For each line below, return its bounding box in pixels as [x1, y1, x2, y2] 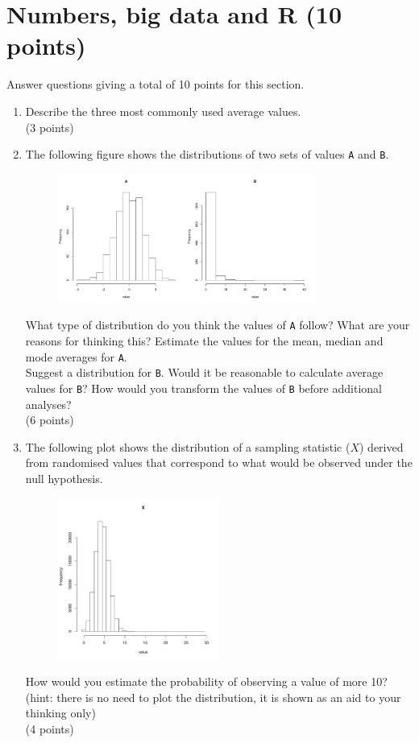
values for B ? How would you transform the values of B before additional [25, 379, 382, 396]
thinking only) [25, 704, 96, 721]
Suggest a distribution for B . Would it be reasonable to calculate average [25, 364, 384, 381]
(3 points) [25, 118, 74, 135]
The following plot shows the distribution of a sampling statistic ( [25, 438, 351, 455]
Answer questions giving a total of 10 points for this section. [6, 76, 305, 93]
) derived [359, 438, 404, 455]
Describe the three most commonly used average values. [25, 102, 301, 119]
